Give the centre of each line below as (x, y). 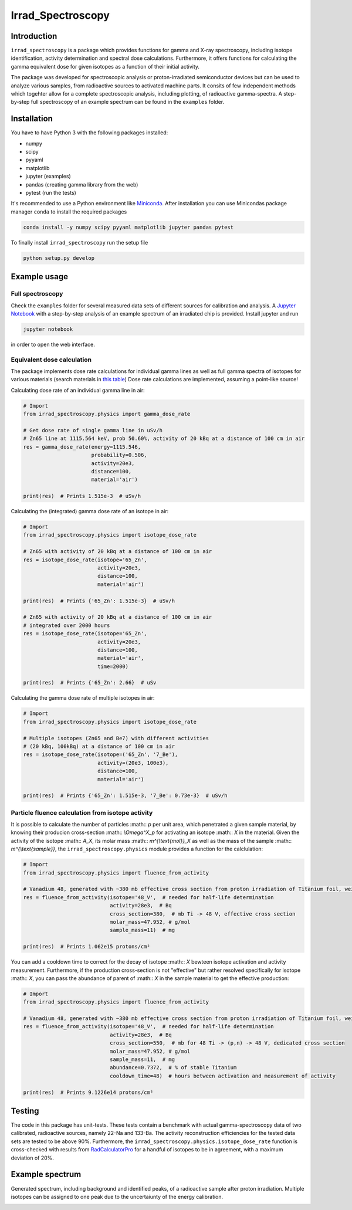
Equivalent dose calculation (51, 360)
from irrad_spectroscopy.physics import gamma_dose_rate (107, 414)
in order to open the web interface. (53, 344)
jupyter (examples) (48, 177)
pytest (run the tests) (51, 193)
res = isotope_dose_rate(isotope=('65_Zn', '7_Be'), (101, 755)
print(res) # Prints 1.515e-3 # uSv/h (82, 496)
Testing (25, 1111)
